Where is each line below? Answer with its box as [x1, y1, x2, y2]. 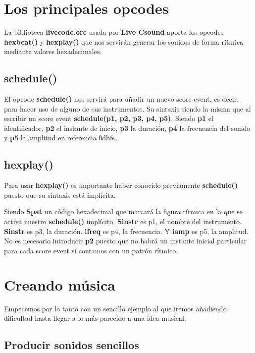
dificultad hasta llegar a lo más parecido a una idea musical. [4, 313, 186, 323]
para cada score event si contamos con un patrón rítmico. [4, 245, 178, 255]
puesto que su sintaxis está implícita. [4, 189, 116, 200]
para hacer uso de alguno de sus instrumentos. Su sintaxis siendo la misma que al [4, 103, 251, 114]
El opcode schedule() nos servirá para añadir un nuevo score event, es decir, [4, 94, 239, 104]
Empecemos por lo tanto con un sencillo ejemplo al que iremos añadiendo [4, 303, 227, 313]
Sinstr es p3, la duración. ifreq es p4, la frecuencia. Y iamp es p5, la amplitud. [4, 226, 249, 236]
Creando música [4, 274, 115, 294]
